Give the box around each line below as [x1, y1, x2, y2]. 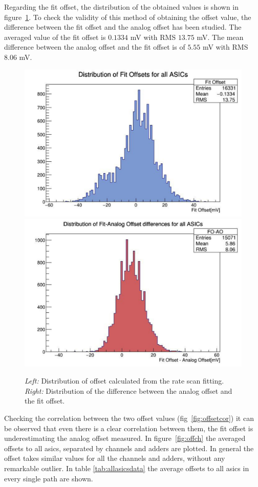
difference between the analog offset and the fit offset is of [4, 41, 185, 52]
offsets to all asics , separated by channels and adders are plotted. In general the [4, 442, 254, 453]
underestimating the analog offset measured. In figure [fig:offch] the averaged [4, 433, 246, 443]
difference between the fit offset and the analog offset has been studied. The [4, 22, 242, 32]
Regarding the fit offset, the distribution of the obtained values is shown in [4, 2, 239, 12]
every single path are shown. [4, 473, 93, 483]
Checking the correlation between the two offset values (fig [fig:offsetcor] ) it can [4, 413, 254, 424]
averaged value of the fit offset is [4, 31, 106, 42]
